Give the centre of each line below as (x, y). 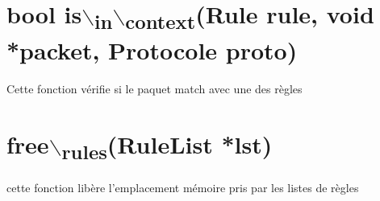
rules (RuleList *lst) (167, 146)
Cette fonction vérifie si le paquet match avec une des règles (155, 89)
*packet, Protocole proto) (152, 50)
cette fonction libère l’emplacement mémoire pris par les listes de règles (183, 188)
